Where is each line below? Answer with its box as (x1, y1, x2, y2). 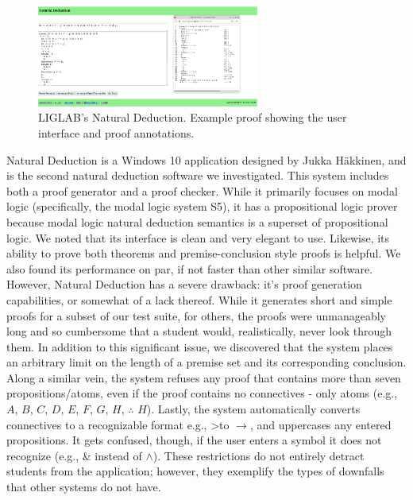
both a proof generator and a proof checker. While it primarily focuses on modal (6, 182, 398, 199)
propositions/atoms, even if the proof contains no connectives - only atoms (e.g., (6, 385, 398, 401)
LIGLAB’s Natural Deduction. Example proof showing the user (38, 109, 347, 126)
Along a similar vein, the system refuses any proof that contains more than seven (6, 369, 401, 386)
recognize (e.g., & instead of (6, 447, 142, 463)
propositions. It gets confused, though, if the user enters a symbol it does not (6, 432, 382, 448)
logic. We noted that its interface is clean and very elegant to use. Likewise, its (6, 229, 390, 246)
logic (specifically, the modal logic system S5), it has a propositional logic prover (6, 198, 398, 215)
